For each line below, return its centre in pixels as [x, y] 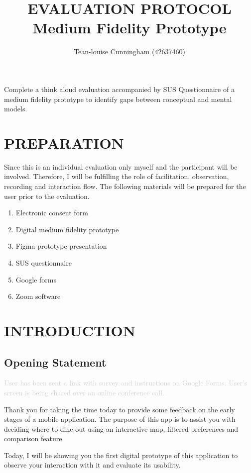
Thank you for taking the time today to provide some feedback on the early [120, 409]
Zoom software [38, 296]
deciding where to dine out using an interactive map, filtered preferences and [121, 428]
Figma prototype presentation [61, 246]
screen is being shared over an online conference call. [84, 392]
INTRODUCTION [70, 330]
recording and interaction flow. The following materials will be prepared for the [125, 186]
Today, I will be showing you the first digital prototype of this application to [121, 455]
